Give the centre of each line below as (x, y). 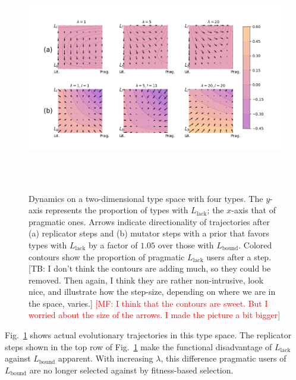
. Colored (255, 244)
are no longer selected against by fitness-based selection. (131, 370)
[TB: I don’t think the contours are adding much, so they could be (150, 268)
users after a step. (239, 256)
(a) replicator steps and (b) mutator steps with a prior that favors (149, 233)
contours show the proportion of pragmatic (107, 256)
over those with (186, 244)
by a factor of (113, 244)
